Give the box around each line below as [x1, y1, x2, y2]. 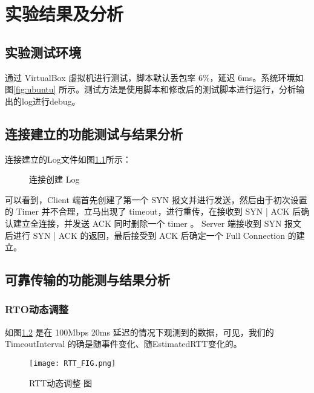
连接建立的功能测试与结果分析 [5, 124, 183, 143]
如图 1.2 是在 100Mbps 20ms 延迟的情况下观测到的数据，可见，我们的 [5, 325, 274, 338]
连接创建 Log [29, 173, 80, 186]
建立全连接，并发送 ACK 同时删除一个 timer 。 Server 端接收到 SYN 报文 [13, 216, 302, 229]
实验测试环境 [5, 42, 81, 61]
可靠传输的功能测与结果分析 [5, 270, 170, 289]
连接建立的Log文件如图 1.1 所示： [5, 152, 131, 165]
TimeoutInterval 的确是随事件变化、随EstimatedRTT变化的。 [5, 337, 242, 350]
